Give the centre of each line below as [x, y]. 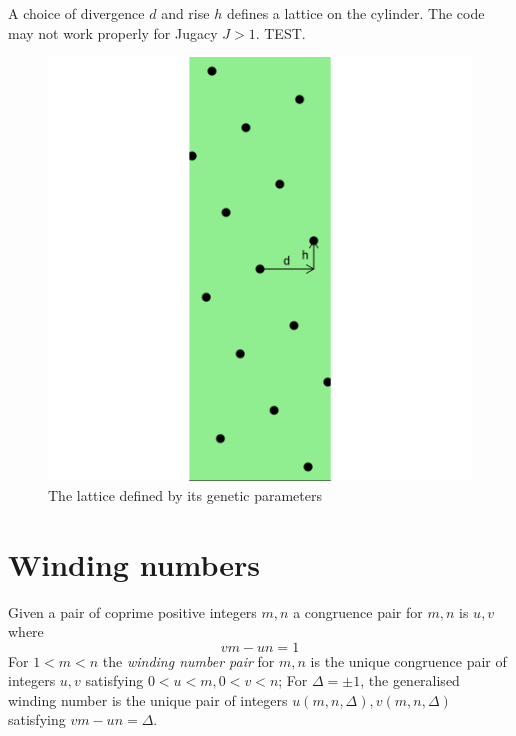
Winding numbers [134, 563]
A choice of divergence [76, 13]
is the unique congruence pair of [408, 660]
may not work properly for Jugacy [113, 32]
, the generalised [410, 680]
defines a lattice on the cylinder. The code [355, 13]
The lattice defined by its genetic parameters [185, 494]
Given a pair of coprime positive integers [132, 611]
